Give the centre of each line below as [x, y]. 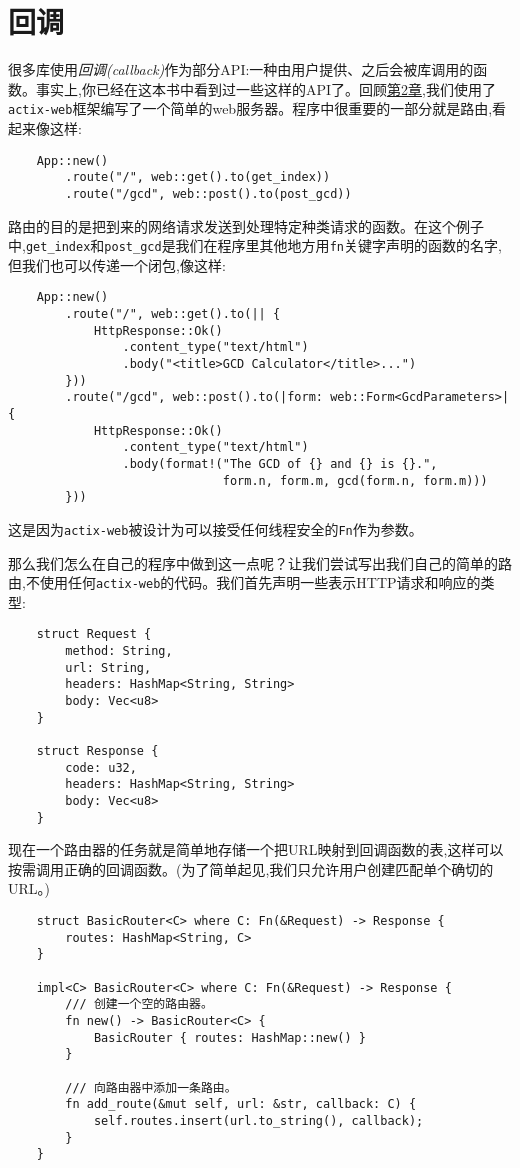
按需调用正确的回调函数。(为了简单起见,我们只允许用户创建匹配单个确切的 [251, 868]
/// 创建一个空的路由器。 [139, 1004]
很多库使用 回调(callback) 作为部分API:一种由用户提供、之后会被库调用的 [241, 69]
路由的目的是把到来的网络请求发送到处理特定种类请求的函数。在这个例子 [246, 225]
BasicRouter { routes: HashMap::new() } [229, 1037]
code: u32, [101, 767]
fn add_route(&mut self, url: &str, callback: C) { [241, 1104]
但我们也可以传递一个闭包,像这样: [117, 264]
